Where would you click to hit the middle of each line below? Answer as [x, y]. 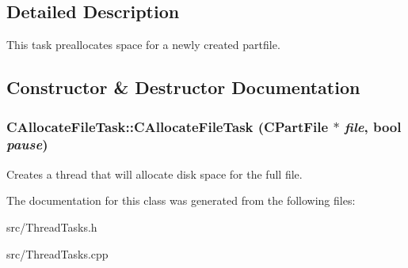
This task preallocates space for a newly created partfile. [143, 45]
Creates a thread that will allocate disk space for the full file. [154, 174]
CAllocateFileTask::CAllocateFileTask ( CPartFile [168, 126]
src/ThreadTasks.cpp [57, 253]
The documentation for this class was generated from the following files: [181, 200]
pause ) [27, 144]
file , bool [373, 126]
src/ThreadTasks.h [52, 226]
